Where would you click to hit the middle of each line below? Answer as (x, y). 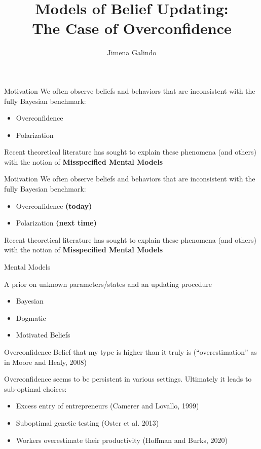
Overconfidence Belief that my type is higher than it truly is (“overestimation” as (130, 352)
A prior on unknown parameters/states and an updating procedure (108, 284)
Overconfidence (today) (54, 205)
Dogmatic (31, 317)
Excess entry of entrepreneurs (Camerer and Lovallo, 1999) (107, 406)
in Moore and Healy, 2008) (46, 362)
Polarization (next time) (56, 223)
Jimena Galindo (132, 52)
